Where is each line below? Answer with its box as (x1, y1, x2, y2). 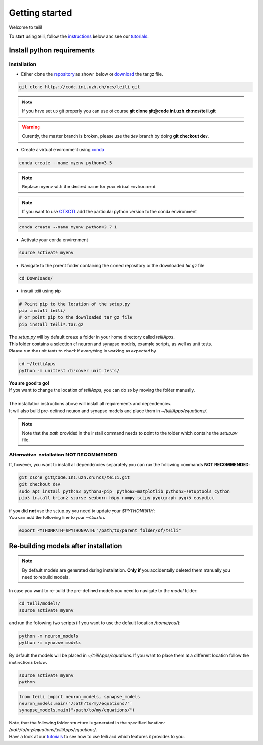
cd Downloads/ (19, 275, 53, 281)
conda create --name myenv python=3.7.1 (19, 224, 117, 229)
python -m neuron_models (19, 633, 79, 639)
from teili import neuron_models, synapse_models (19, 694, 140, 699)
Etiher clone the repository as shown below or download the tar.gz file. (21, 71, 163, 77)
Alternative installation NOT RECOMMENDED (9, 452, 118, 458)
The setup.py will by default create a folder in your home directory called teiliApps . (9, 334, 175, 340)
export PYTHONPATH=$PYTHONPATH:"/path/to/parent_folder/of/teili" (19, 528, 181, 533)
